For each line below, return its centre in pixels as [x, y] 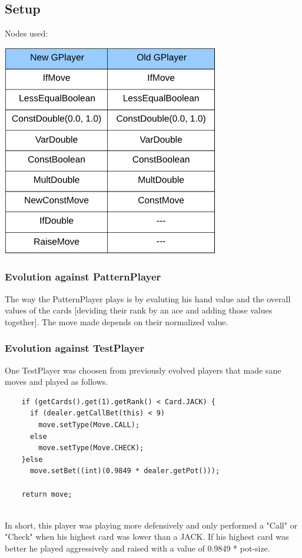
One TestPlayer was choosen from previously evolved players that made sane [143, 370]
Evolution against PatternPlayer [83, 277]
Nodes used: [26, 33]
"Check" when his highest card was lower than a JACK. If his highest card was [147, 536]
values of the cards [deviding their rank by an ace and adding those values [139, 310]
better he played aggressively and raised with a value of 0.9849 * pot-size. [137, 548]
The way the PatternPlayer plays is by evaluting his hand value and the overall [148, 298]
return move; [47, 494]
